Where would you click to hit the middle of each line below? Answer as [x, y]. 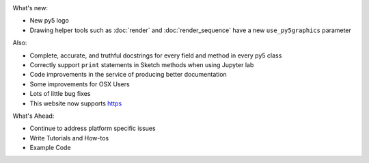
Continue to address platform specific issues [93, 128]
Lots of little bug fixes [60, 94]
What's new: [30, 8]
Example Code [50, 148]
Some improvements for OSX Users [80, 84]
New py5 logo [50, 21]
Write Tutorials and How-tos [69, 138]
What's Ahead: [33, 116]
